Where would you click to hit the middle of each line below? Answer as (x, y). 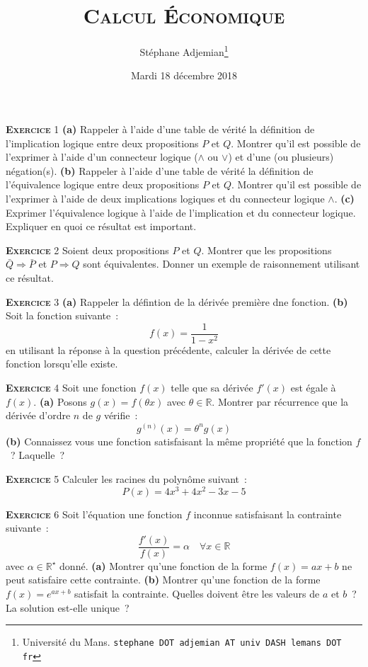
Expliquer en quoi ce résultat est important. (101, 226)
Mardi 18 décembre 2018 (184, 75)
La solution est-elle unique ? (68, 607)
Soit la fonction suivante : (62, 315)
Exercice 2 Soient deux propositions (87, 250)
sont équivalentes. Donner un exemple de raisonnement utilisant (222, 264)
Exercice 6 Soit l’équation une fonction (94, 514)
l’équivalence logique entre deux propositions (103, 184)
